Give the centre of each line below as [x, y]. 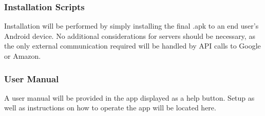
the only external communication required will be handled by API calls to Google [132, 46]
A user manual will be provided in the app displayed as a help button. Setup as [129, 97]
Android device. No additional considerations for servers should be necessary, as [130, 36]
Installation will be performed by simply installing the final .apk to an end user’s [131, 26]
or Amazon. [23, 56]
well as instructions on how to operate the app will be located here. [110, 108]
